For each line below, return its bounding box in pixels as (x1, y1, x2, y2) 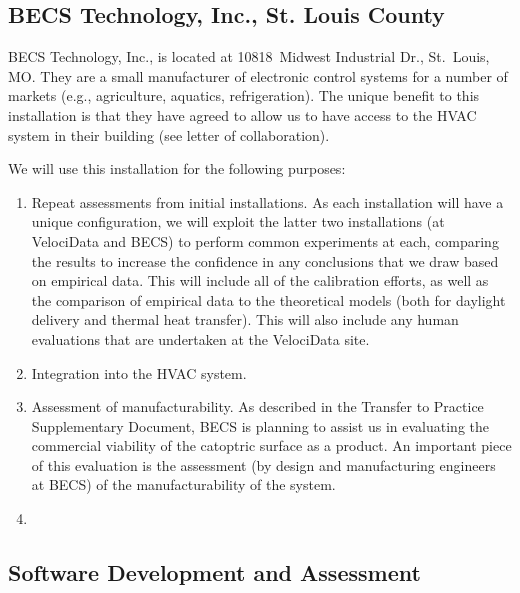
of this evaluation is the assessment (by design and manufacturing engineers (31, 454, 496, 475)
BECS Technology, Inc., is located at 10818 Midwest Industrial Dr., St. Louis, (8, 46, 490, 67)
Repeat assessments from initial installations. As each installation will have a (31, 191, 504, 212)
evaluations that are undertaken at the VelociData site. (31, 328, 370, 349)
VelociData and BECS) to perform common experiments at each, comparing (31, 230, 499, 251)
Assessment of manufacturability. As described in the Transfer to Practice (31, 396, 484, 417)
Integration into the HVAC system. (31, 362, 247, 383)
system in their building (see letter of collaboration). (8, 124, 330, 145)
